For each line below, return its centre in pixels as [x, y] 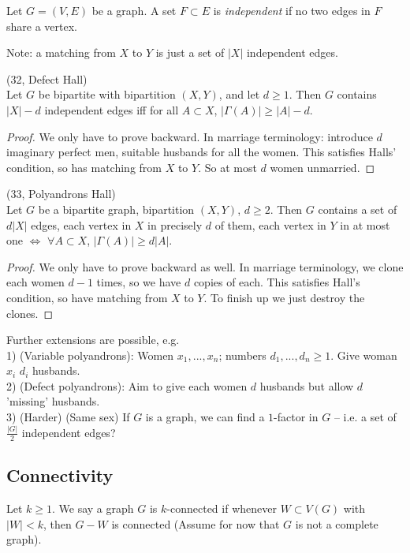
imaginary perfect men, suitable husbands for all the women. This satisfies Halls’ [201, 152]
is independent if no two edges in [292, 10]
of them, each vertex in [270, 224]
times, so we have [139, 282]
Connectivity [60, 475]
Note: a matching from [61, 52]
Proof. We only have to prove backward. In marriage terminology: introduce [190, 136]
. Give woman [364, 355]
